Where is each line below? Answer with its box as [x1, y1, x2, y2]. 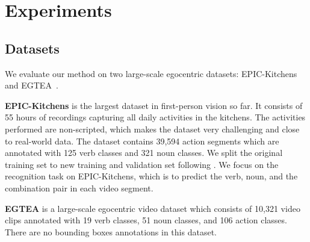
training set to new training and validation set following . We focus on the [5, 158, 279, 170]
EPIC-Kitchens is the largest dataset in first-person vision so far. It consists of [5, 99, 303, 111]
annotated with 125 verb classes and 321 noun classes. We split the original [5, 146, 283, 159]
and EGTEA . [5, 79, 58, 92]
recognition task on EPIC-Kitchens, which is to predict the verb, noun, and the [5, 170, 298, 182]
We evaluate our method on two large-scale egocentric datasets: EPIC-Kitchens [5, 67, 297, 79]
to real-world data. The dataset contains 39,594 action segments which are [5, 134, 279, 147]
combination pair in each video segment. [5, 181, 153, 194]
